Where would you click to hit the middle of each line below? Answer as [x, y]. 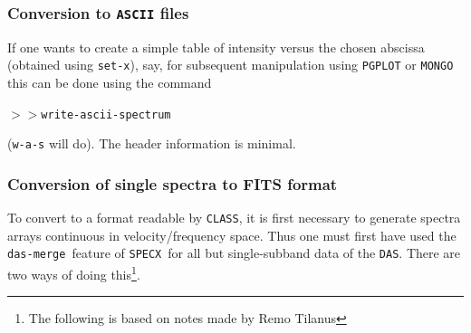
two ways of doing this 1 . [74, 273]
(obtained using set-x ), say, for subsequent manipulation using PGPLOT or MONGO [231, 65]
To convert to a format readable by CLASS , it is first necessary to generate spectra [234, 218]
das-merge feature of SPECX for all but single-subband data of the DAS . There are [234, 253]
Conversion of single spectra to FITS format [173, 183]
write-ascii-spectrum [106, 114]
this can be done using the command [110, 83]
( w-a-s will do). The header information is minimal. [152, 143]
